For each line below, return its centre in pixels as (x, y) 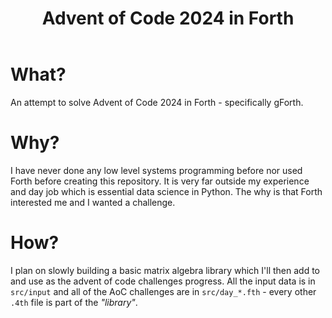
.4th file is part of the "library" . (74, 302)
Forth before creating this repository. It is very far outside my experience (160, 181)
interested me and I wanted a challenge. (93, 202)
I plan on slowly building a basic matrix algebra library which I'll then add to (165, 270)
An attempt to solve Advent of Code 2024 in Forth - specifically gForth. (157, 102)
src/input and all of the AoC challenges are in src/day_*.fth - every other (163, 291)
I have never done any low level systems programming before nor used (156, 170)
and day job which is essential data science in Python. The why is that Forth (166, 191)
